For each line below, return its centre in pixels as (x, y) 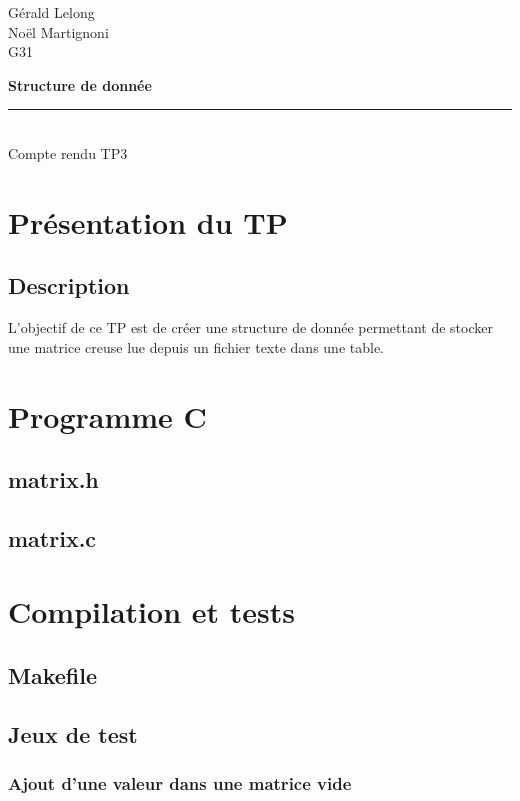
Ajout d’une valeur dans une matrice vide (180, 783)
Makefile (52, 675)
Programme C (107, 415)
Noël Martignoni (58, 31)
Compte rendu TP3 (68, 152)
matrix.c (52, 537)
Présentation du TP (148, 221)
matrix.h (53, 479)
